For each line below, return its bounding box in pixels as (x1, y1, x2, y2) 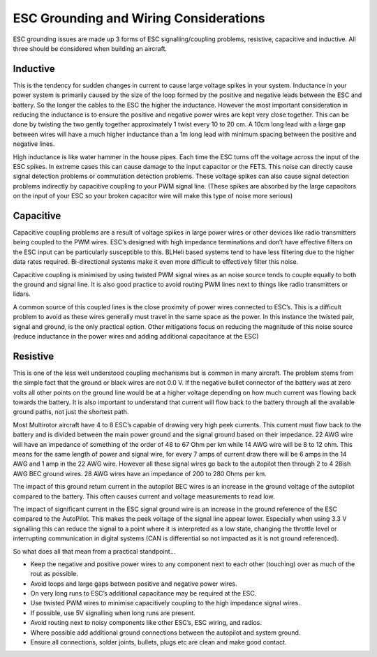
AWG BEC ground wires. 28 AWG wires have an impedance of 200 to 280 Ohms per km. (13, 469, 267, 478)
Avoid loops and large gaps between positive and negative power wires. (30, 580, 237, 588)
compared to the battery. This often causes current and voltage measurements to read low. (13, 492, 275, 501)
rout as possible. (30, 570, 78, 578)
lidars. (13, 290, 31, 298)
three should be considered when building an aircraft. (13, 44, 168, 52)
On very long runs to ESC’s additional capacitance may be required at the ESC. (30, 589, 257, 598)
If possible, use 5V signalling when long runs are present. (30, 608, 195, 617)
